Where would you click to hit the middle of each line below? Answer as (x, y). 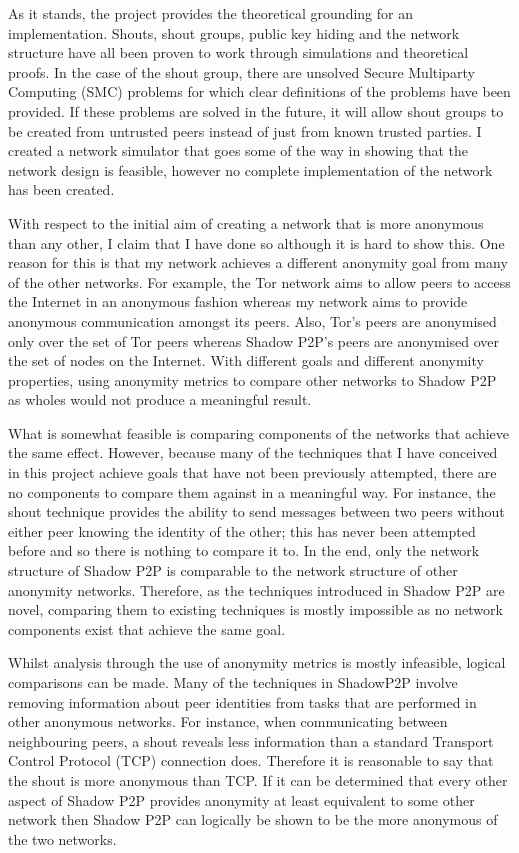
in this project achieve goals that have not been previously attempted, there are (252, 472)
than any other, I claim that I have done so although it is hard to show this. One (256, 242)
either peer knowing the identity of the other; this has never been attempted (242, 530)
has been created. (61, 189)
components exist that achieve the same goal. (147, 628)
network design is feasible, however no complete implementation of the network (250, 169)
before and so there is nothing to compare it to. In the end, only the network (244, 550)
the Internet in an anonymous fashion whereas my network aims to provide (238, 301)
